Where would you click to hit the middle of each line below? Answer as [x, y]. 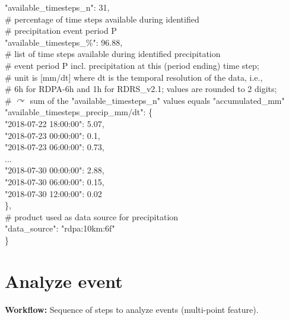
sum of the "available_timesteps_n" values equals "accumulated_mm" [157, 100]
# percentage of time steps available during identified [102, 19]
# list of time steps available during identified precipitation [113, 54]
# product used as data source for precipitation [92, 216]
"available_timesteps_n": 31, [57, 7]
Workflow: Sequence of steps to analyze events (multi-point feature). [132, 309]
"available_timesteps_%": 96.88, [64, 42]
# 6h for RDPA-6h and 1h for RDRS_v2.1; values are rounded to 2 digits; [141, 89]
